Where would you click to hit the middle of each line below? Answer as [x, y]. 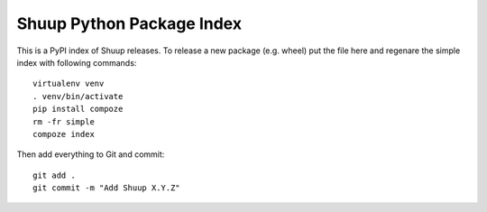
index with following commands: [77, 62]
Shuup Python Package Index [129, 23]
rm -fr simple [64, 121]
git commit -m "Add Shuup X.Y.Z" [106, 188]
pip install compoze [78, 109]
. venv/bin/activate [78, 96]
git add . [54, 175]
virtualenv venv [69, 84]
